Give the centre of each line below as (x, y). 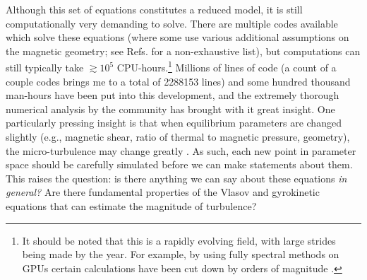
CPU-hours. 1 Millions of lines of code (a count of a (227, 66)
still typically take (45, 68)
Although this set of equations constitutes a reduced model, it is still (154, 9)
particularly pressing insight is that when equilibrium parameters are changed (174, 123)
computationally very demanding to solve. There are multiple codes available (172, 23)
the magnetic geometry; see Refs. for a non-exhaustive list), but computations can (183, 51)
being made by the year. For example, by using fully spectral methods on (181, 254)
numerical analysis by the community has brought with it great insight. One (170, 109)
